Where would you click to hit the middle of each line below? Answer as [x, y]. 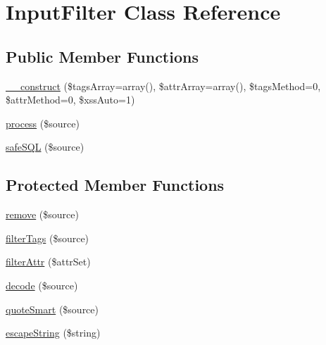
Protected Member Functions [115, 185]
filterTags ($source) [48, 238]
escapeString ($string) [53, 333]
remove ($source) [42, 214]
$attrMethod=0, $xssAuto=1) [70, 100]
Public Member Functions [102, 56]
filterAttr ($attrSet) [48, 262]
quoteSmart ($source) [52, 309]
